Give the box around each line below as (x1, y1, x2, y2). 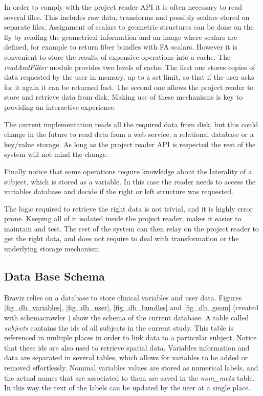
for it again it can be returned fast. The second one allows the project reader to (4, 81, 254, 92)
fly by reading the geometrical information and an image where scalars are (4, 31, 237, 42)
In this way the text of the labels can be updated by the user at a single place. (4, 382, 251, 393)
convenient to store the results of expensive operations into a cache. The (4, 51, 231, 62)
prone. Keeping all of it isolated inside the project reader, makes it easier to (4, 213, 242, 224)
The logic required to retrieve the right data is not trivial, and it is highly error (4, 203, 253, 214)
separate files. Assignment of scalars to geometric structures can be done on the (4, 21, 254, 32)
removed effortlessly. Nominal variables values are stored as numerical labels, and (4, 362, 258, 373)
